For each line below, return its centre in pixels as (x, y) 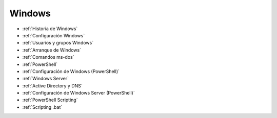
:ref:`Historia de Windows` (50, 29)
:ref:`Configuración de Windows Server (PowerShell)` (79, 93)
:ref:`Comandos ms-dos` (48, 57)
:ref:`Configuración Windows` (53, 35)
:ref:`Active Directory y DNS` (53, 86)
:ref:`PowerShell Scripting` (50, 100)
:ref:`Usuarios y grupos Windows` (58, 43)
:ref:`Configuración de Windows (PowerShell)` (71, 71)
